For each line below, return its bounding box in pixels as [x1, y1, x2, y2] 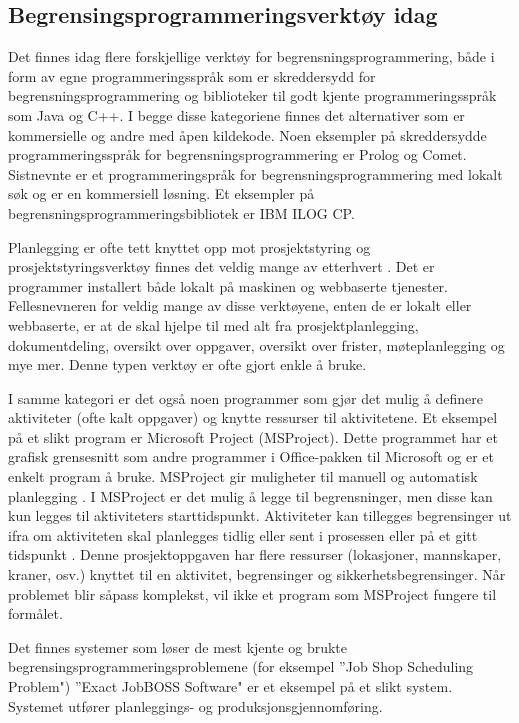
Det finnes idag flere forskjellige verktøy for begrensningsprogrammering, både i [8, 46, 495, 67]
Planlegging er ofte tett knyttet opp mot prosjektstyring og [8, 236, 371, 257]
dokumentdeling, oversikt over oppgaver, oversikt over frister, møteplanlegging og [8, 334, 505, 355]
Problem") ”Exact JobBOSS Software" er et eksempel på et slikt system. [8, 676, 453, 697]
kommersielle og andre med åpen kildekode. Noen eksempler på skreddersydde [8, 124, 487, 145]
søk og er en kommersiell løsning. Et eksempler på [8, 183, 315, 204]
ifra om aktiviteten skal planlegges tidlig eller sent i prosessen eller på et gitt [8, 524, 478, 545]
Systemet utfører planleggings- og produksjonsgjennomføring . [8, 695, 383, 716]
